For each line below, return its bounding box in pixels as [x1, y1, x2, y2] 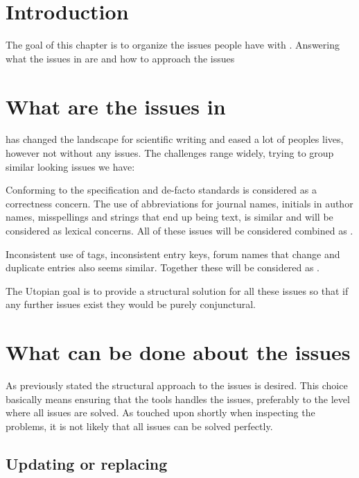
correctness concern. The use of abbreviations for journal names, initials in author [6, 196, 353, 210]
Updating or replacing [6, 452, 168, 474]
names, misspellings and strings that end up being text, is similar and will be [6, 210, 333, 224]
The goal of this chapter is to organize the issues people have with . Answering [6, 37, 340, 52]
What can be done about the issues [6, 338, 351, 366]
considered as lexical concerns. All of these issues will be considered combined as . [6, 223, 353, 237]
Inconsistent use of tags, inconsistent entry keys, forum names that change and [6, 246, 340, 261]
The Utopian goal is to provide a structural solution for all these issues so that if [6, 283, 349, 298]
